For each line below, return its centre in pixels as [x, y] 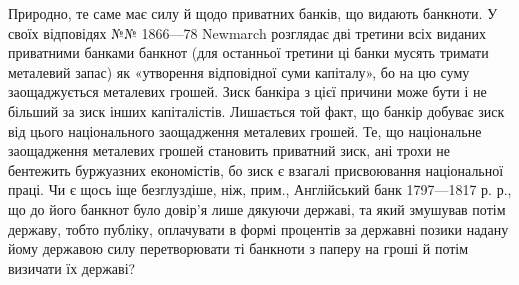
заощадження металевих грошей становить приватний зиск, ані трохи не [229, 150]
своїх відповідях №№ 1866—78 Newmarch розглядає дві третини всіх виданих [247, 32]
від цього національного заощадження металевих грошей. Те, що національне [245, 130]
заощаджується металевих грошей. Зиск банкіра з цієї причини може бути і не [247, 91]
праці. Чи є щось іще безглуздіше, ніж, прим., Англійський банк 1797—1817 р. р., [260, 189]
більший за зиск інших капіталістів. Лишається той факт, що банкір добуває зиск [256, 110]
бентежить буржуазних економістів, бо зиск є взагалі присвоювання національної [256, 169]
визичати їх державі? [72, 267]
